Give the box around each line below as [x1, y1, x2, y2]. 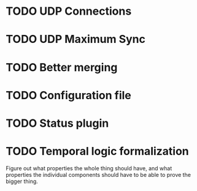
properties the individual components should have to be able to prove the [6, 171, 191, 178]
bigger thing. [6, 178, 38, 185]
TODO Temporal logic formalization [6, 144, 190, 159]
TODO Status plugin [6, 116, 109, 130]
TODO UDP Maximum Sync [6, 32, 145, 47]
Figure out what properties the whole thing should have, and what [6, 164, 172, 172]
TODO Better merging [6, 60, 118, 74]
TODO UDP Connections [6, 4, 132, 18]
